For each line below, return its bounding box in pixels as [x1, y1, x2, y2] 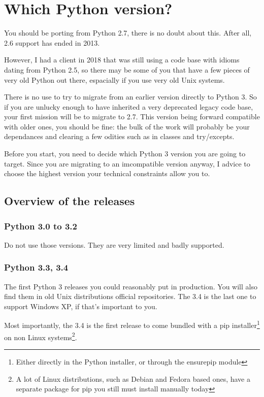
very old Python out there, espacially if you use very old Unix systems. [4, 74, 225, 85]
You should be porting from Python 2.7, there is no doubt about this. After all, [4, 27, 252, 38]
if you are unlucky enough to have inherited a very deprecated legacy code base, [4, 101, 253, 112]
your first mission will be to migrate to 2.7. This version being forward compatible [4, 111, 260, 122]
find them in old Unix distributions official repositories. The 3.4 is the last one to [4, 291, 256, 302]
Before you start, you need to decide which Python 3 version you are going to [4, 148, 246, 159]
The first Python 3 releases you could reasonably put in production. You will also [4, 281, 257, 291]
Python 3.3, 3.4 [4, 261, 69, 274]
